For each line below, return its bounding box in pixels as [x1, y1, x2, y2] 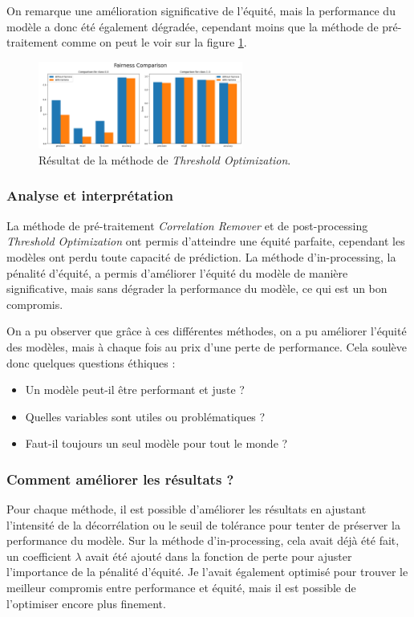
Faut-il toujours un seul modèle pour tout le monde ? [25, 435, 288, 452]
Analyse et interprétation [6, 185, 173, 205]
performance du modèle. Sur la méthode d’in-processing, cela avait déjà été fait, [6, 532, 400, 549]
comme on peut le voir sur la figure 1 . [61, 34, 247, 51]
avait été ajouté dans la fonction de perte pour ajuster [85, 547, 352, 564]
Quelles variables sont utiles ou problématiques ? [25, 408, 266, 424]
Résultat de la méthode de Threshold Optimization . [39, 151, 291, 168]
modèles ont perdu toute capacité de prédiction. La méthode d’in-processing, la [6, 248, 396, 265]
